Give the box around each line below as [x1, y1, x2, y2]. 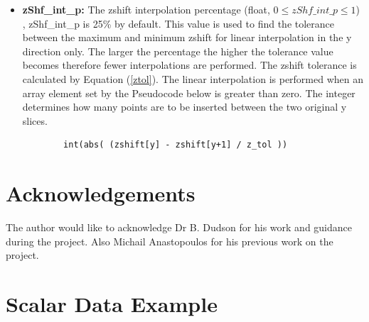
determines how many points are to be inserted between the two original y [22, 99, 347, 114]
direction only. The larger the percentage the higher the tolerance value [22, 43, 333, 58]
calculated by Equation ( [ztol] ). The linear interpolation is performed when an [22, 71, 364, 86]
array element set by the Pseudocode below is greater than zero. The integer [22, 85, 355, 100]
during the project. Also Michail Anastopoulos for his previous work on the [6, 233, 333, 248]
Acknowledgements [6, 179, 196, 208]
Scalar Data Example [6, 289, 218, 318]
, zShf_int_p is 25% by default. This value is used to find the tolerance [22, 16, 335, 30]
